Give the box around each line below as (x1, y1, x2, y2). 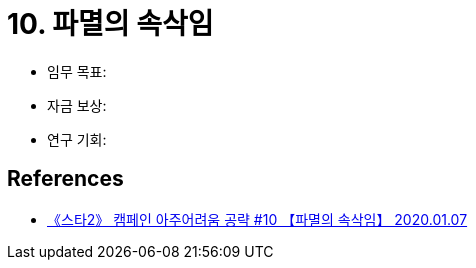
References (7, 166, 124, 192)
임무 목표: (47, 62, 107, 80)
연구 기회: (47, 130, 107, 148)
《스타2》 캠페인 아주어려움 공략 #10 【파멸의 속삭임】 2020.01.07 (47, 210, 468, 228)
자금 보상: (47, 96, 107, 114)
